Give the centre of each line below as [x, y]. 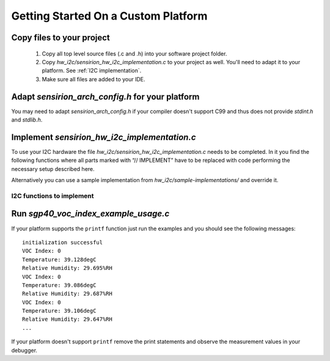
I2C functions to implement [53, 195]
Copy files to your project [61, 38]
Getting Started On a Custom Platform [109, 16]
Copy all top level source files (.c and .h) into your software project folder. [134, 53]
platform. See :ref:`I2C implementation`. [92, 71]
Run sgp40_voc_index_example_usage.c [90, 214]
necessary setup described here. [53, 169]
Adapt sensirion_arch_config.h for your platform [105, 97]
